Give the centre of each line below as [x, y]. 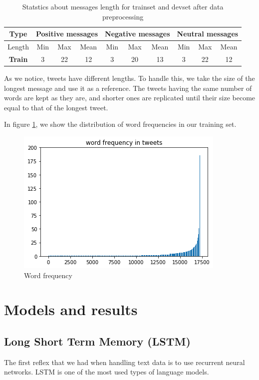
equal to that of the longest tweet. [56, 107]
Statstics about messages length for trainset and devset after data [123, 6]
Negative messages [137, 34]
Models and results [71, 309]
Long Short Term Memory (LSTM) [97, 341]
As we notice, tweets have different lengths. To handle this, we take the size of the [129, 78]
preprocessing [123, 16]
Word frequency [48, 275]
